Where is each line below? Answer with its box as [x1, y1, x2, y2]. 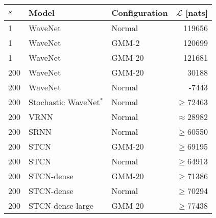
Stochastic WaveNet [29, 96, 100, 108]
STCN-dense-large [29, 200, 93, 211]
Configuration [111, 7, 168, 18]
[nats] [185, 7, 208, 18]
